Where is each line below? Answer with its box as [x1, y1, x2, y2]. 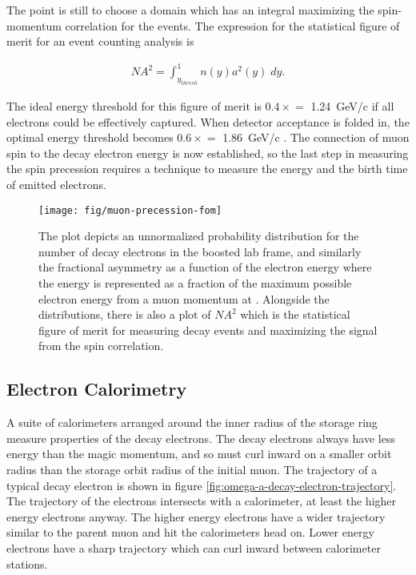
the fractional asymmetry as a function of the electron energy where [38, 259, 372, 275]
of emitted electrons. [6, 176, 106, 193]
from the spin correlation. [38, 337, 164, 354]
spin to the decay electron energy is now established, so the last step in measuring [6, 144, 409, 161]
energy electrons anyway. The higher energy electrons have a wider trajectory [6, 508, 386, 525]
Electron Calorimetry [6, 376, 187, 401]
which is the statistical [240, 306, 350, 323]
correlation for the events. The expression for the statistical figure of [65, 17, 400, 34]
